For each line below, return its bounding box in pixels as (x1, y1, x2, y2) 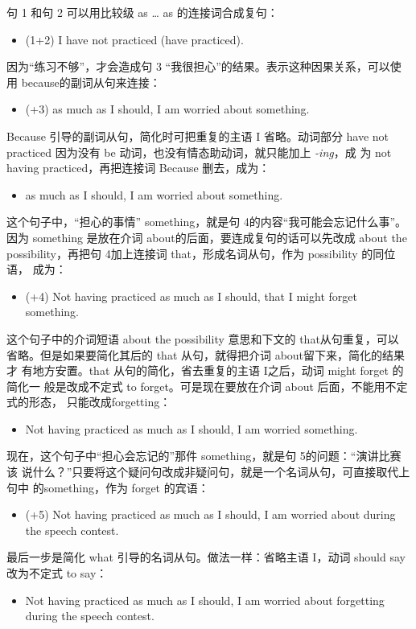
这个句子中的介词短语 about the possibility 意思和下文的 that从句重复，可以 (6, 330, 399, 347)
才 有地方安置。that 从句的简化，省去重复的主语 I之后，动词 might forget (6, 362, 389, 379)
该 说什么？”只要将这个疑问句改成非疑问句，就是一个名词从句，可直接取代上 (6, 463, 410, 480)
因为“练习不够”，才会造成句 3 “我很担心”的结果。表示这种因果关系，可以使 (6, 58, 402, 75)
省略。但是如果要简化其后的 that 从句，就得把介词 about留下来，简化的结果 (6, 346, 406, 363)
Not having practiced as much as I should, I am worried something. (25, 420, 358, 437)
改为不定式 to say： (6, 565, 108, 582)
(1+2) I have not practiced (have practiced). (25, 31, 244, 47)
